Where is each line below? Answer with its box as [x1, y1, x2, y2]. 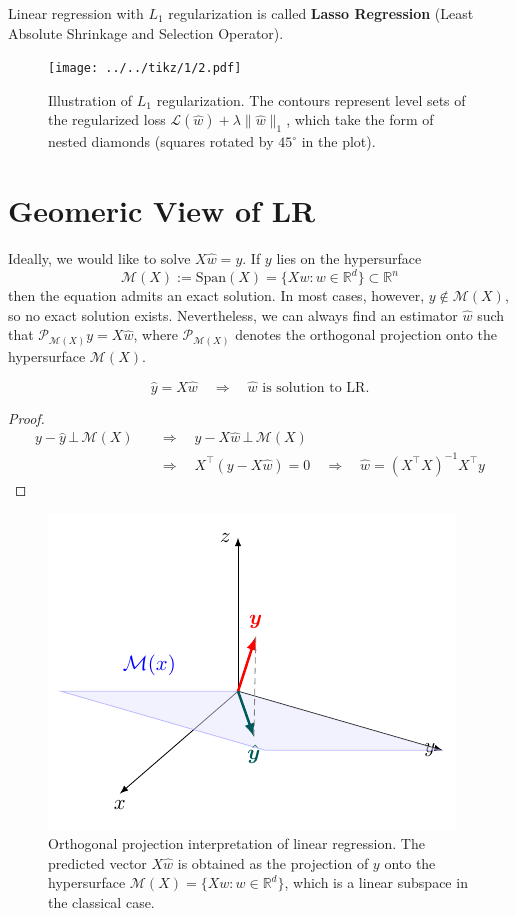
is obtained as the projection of [177, 852, 369, 873]
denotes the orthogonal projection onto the [235, 324, 498, 345]
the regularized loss [48, 109, 166, 130]
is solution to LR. [262, 380, 370, 395]
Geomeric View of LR [8, 190, 316, 231]
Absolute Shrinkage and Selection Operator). [8, 22, 284, 43]
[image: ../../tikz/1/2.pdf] [48, 61, 242, 76]
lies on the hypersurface [276, 247, 422, 268]
